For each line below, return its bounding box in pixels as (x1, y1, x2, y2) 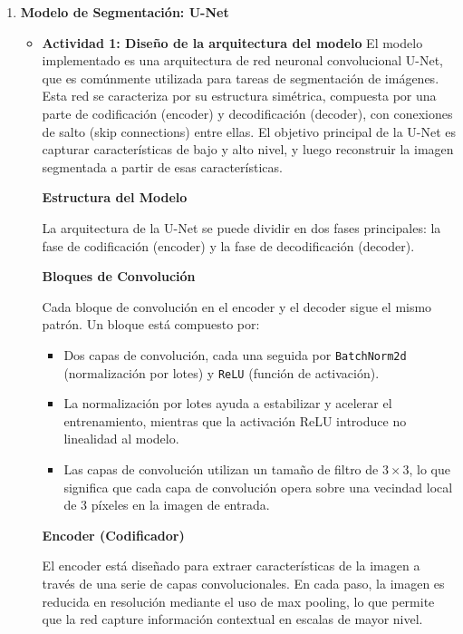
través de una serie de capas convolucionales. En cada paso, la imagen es (42, 573, 445, 592)
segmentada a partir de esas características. (42, 157, 283, 176)
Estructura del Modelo (42, 188, 188, 207)
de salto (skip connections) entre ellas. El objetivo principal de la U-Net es (42, 122, 457, 141)
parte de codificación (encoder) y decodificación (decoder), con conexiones (42, 103, 453, 122)
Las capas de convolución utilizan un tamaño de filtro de (63, 460, 379, 478)
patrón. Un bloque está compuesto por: (42, 315, 260, 334)
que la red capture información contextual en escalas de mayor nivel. (42, 610, 423, 629)
